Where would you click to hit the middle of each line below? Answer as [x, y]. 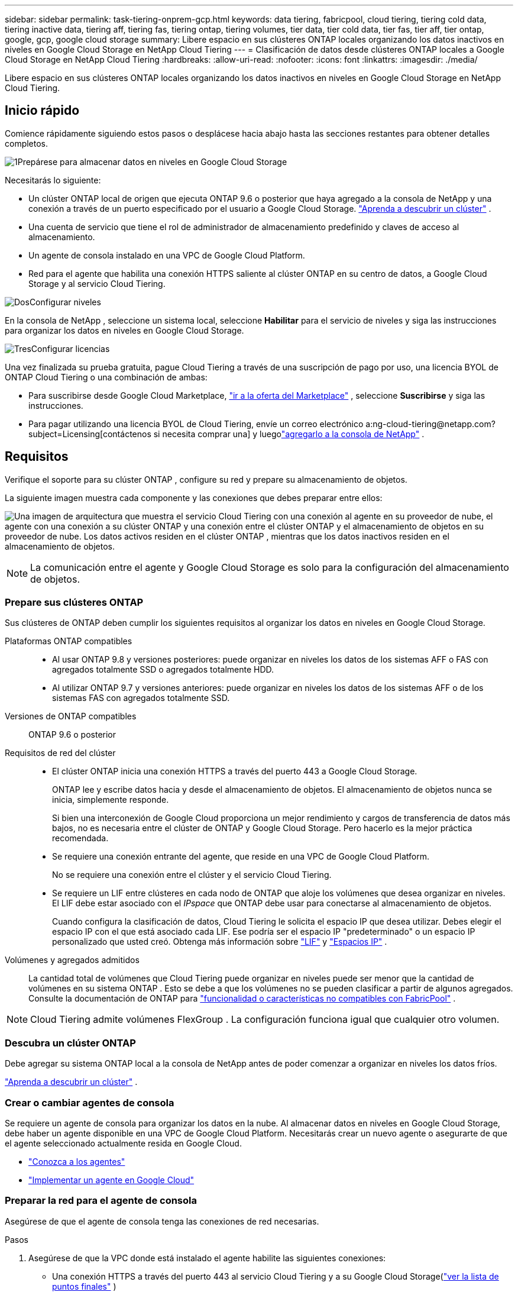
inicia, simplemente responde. [111, 800]
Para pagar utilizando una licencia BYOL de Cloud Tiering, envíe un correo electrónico [196, 424]
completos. [27, 143]
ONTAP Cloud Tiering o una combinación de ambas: [106, 377]
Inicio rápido [42, 111]
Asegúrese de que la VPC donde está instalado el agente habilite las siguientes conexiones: [207, 1258]
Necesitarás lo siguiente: [53, 180]
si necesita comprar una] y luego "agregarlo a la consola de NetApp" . [289, 434]
